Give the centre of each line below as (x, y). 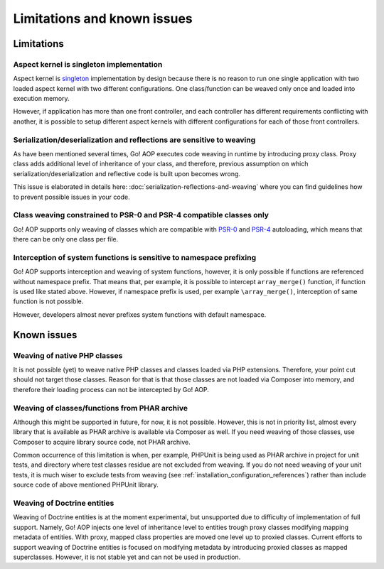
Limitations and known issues (103, 18)
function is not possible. (48, 301)
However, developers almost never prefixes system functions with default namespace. (140, 314)
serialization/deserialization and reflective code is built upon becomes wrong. (127, 173)
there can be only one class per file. (66, 239)
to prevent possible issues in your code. (72, 197)
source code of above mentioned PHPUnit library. (86, 485)
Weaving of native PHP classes (68, 355)
